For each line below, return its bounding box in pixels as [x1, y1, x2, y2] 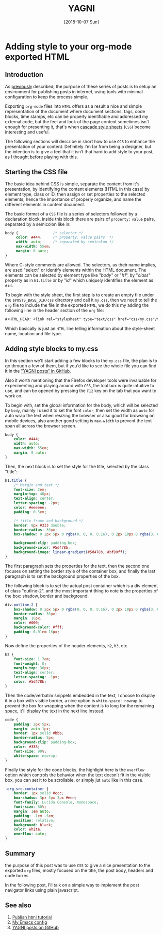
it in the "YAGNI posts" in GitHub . [5, 368, 71, 374]
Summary [5, 850, 35, 858]
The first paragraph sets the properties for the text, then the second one [5, 563, 149, 569]
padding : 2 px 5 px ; [14, 722, 51, 727]
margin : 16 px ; [14, 616, 42, 621]
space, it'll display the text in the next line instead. [5, 708, 105, 714]
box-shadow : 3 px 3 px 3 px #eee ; [14, 795, 77, 801]
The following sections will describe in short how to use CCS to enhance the [5, 138, 155, 144]
